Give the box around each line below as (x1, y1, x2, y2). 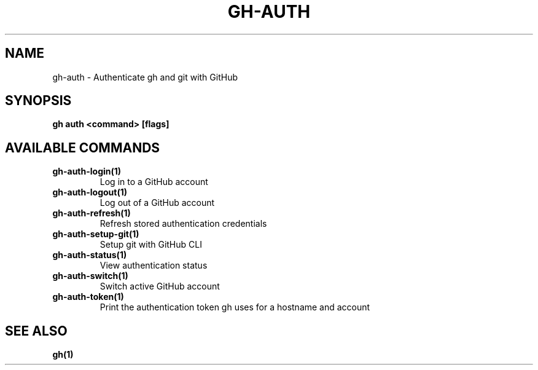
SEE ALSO (5, 323, 68, 339)
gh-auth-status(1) (52, 250, 127, 261)
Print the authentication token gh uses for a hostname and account (99, 302, 370, 313)
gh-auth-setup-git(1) (52, 229, 139, 240)
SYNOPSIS (5, 93, 72, 109)
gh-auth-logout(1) (52, 187, 128, 198)
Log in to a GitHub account (99, 176, 208, 187)
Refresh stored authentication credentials (99, 218, 267, 229)
